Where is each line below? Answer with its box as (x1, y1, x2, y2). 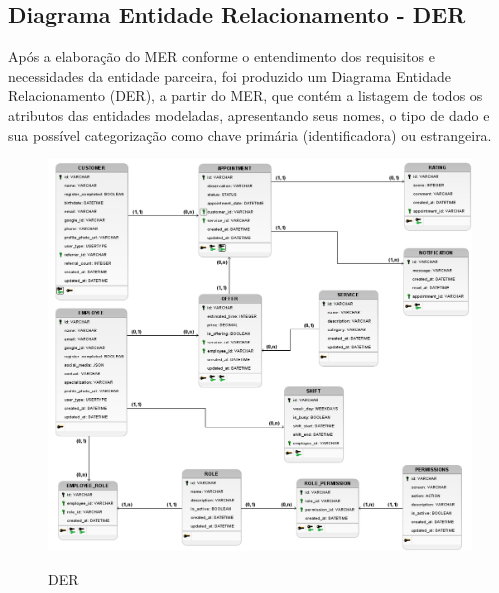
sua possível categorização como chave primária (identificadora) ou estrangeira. (8, 124, 492, 145)
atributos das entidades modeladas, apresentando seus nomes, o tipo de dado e (8, 104, 490, 125)
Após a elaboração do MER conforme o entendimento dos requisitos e (8, 46, 436, 67)
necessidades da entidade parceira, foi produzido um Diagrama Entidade (8, 65, 451, 86)
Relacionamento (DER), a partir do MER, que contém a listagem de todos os (8, 85, 483, 106)
